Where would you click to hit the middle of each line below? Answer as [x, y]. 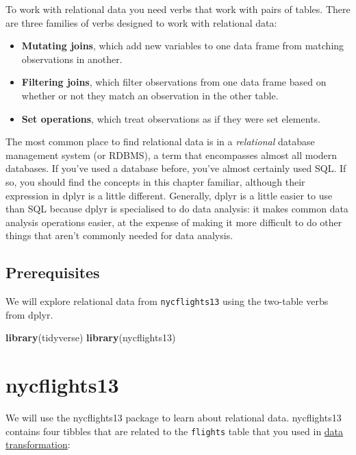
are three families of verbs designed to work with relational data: [141, 22]
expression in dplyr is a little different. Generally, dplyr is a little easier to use [169, 195]
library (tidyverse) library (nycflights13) [91, 337]
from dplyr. [29, 314]
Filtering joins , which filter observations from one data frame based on [174, 82]
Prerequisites [53, 272]
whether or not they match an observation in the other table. [150, 95]
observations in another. [72, 59]
